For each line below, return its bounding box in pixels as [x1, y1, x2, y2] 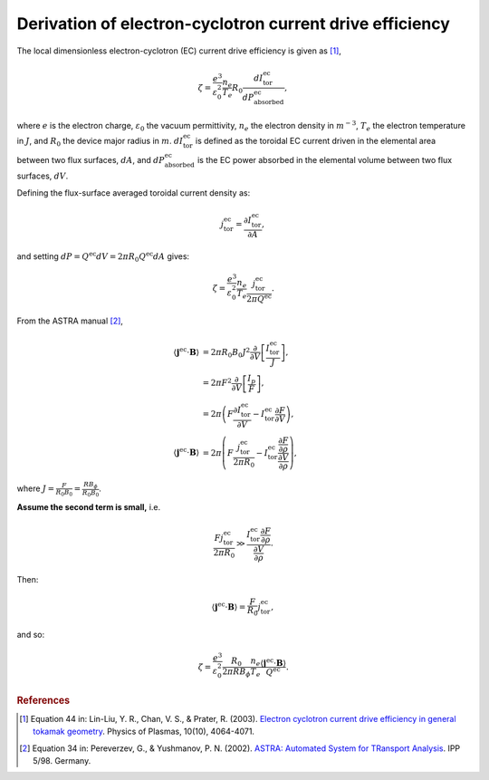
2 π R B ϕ [222, 666, 251, 679]
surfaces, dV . [16, 170, 69, 181]
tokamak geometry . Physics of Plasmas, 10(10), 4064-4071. [33, 726, 255, 737]
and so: [16, 630, 45, 640]
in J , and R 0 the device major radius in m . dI [16, 135, 184, 149]
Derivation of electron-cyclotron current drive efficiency [16, 14, 450, 34]
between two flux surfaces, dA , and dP [16, 154, 165, 165]
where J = [16, 483, 54, 494]
